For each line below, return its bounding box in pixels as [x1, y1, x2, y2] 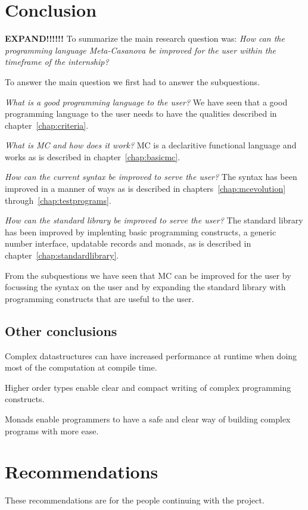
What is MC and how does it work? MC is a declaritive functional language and [5, 139, 297, 151]
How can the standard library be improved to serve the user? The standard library [5, 214, 303, 226]
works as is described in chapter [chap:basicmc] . [5, 150, 181, 163]
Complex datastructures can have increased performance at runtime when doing [5, 349, 297, 362]
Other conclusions [5, 321, 117, 340]
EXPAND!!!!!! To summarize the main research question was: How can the [5, 32, 285, 45]
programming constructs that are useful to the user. [5, 292, 194, 304]
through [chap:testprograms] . [5, 194, 111, 206]
